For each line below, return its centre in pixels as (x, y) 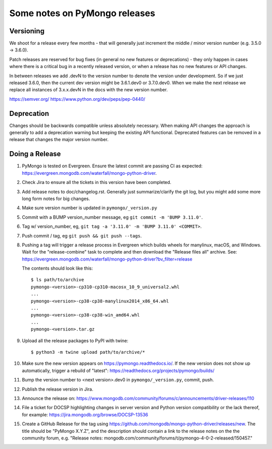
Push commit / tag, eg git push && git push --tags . (82, 236)
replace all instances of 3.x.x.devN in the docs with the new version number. (89, 90)
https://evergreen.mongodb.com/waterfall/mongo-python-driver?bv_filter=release (107, 259)
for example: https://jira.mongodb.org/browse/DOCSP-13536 (85, 414)
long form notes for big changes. (56, 199)
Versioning (27, 31)
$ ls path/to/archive (57, 280)
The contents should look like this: (57, 268)
